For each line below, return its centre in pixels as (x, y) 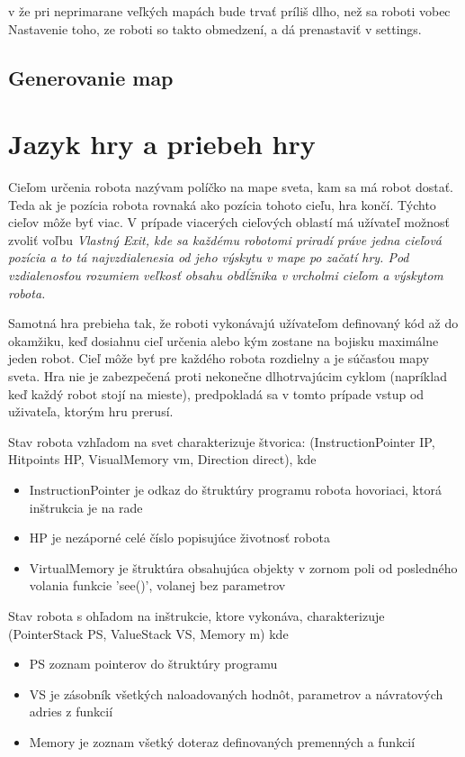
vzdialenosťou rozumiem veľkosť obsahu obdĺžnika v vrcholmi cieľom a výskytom (226, 275)
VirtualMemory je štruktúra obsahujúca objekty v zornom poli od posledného (243, 567)
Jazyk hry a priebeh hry (162, 144)
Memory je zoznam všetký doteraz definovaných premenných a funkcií (222, 741)
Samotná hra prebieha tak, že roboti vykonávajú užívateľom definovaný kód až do (233, 323)
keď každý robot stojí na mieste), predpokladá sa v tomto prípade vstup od (216, 393)
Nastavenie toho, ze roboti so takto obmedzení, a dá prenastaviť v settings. (215, 28)
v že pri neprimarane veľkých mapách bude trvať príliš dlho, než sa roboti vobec (229, 11)
